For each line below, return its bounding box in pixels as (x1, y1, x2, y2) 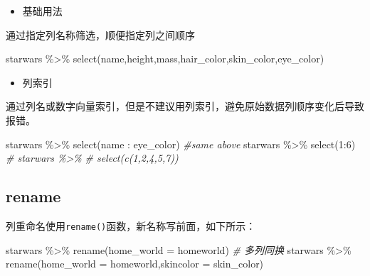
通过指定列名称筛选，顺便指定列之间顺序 (6, 27, 195, 42)
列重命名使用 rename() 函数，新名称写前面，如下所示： (6, 218, 256, 233)
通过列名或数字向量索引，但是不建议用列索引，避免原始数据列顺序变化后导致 (6, 99, 364, 114)
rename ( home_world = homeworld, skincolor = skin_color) (6, 256, 264, 271)
